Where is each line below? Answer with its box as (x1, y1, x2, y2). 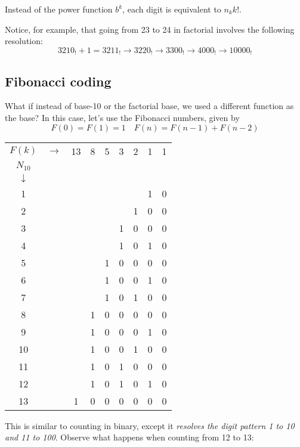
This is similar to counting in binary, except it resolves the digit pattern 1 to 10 (5, 419, 295, 432)
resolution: (5, 35, 43, 47)
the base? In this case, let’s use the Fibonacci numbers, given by (5, 111, 240, 124)
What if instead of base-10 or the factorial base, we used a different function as (5, 100, 294, 112)
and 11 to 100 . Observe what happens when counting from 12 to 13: (5, 431, 254, 443)
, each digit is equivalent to (122, 3, 221, 15)
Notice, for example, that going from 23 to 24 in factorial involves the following (5, 23, 295, 35)
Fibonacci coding (5, 72, 112, 90)
